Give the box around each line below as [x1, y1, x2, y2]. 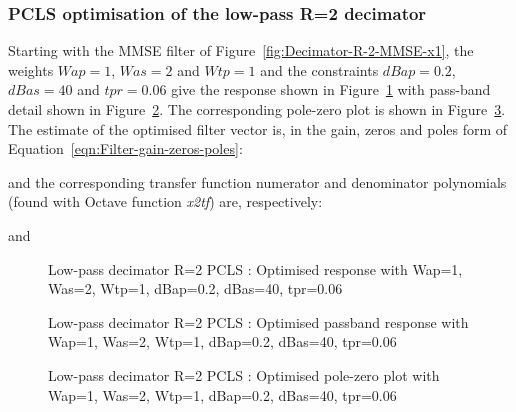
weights [8, 59, 54, 80]
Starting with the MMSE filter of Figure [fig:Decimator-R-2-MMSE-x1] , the [8, 40, 474, 61]
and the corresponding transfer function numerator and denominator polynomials [8, 171, 507, 192]
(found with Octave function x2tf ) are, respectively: [8, 191, 323, 212]
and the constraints [260, 59, 379, 80]
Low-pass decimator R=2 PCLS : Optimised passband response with [48, 311, 469, 332]
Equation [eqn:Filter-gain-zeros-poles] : [8, 138, 243, 159]
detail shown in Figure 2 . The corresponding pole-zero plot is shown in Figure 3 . [8, 99, 506, 119]
